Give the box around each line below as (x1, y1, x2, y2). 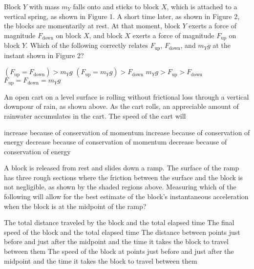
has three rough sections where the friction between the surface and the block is (4, 172, 243, 182)
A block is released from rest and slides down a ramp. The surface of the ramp (4, 163, 239, 173)
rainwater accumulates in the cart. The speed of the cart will (4, 110, 186, 121)
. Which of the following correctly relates (26, 40, 148, 50)
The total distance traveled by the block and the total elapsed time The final (4, 217, 234, 228)
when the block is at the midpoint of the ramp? (4, 201, 147, 211)
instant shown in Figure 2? (4, 50, 84, 60)
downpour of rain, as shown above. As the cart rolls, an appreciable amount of (4, 101, 239, 111)
